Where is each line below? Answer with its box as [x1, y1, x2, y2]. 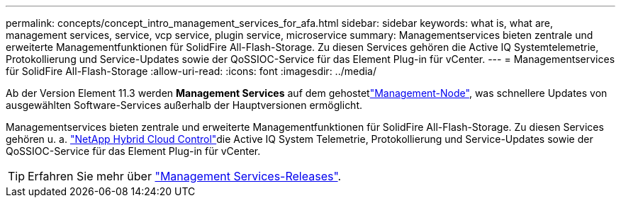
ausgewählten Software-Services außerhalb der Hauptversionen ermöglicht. [6, 99, 363, 111]
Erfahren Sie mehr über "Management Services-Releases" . [28, 169, 342, 183]
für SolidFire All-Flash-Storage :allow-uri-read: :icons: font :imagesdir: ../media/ [6, 65, 377, 77]
